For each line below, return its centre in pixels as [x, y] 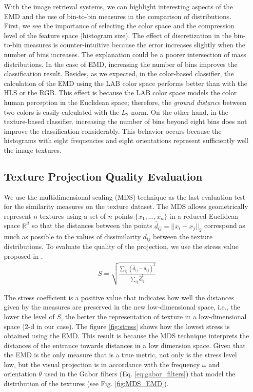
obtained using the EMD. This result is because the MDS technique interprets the [126, 336]
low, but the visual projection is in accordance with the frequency [102, 364]
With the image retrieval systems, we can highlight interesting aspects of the [118, 6]
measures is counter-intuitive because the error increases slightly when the [135, 45]
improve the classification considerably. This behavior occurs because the [113, 131]
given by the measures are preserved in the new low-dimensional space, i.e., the [122, 307]
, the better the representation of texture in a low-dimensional [154, 316]
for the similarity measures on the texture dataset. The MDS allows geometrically [126, 206]
